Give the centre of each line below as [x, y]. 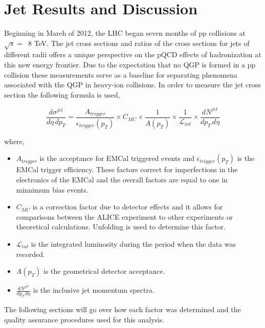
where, [14, 141]
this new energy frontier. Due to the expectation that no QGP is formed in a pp [130, 65]
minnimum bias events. [52, 189]
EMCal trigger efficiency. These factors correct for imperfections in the [127, 169]
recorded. [30, 254]
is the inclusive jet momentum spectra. [94, 290]
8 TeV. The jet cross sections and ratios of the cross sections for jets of [139, 43]
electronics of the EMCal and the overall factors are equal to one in [122, 180]
